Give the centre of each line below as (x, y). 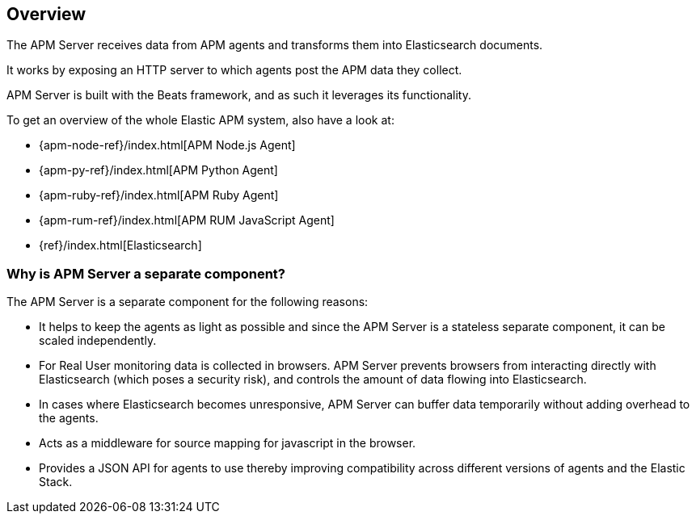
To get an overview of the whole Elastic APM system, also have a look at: (200, 120)
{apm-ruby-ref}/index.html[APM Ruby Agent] (159, 195)
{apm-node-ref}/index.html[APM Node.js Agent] (167, 145)
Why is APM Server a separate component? (146, 273)
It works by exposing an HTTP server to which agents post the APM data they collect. (234, 70)
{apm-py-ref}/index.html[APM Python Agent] (158, 170)
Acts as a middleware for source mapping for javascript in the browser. (228, 443)
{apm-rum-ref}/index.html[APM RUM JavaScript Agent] (187, 220)
